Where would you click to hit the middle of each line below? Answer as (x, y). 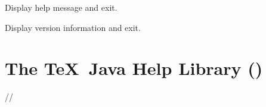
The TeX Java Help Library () (134, 68)
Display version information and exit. (73, 27)
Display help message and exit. (61, 7)
